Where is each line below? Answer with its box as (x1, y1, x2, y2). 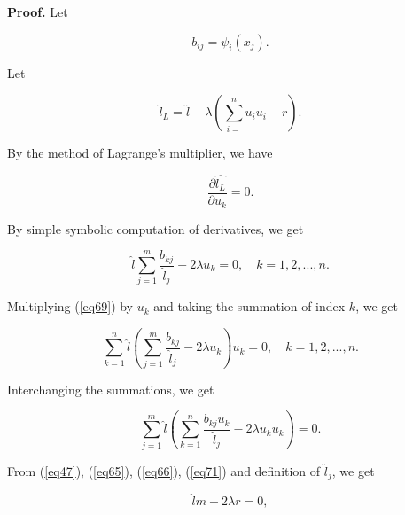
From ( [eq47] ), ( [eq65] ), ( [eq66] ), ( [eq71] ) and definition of (7, 461, 321, 480)
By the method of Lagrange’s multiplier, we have (7, 144, 273, 162)
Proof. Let (7, 3, 68, 20)
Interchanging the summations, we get (7, 379, 214, 398)
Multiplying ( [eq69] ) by (7, 297, 134, 316)
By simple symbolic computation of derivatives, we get (7, 219, 304, 238)
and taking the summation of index (153, 297, 346, 316)
